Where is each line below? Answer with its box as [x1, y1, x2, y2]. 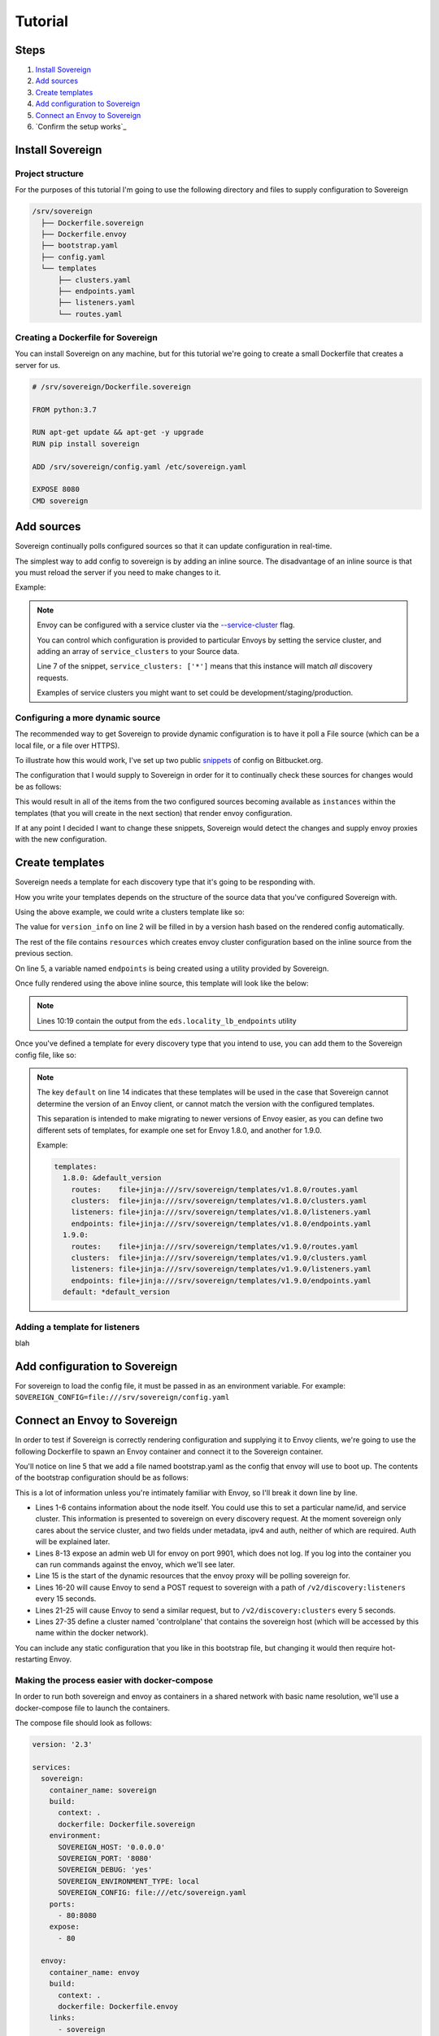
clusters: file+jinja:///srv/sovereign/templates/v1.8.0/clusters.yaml [71, 1196, 367, 1205]
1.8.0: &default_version [62, 1174, 162, 1183]
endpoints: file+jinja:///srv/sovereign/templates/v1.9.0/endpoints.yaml [71, 1275, 372, 1285]
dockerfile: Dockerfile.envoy [58, 2002, 179, 2012]
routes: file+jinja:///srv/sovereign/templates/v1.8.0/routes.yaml [71, 1185, 359, 1194]
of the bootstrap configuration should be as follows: [15, 1472, 189, 1482]
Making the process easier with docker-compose [15, 1674, 214, 1686]
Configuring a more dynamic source [15, 712, 161, 723]
